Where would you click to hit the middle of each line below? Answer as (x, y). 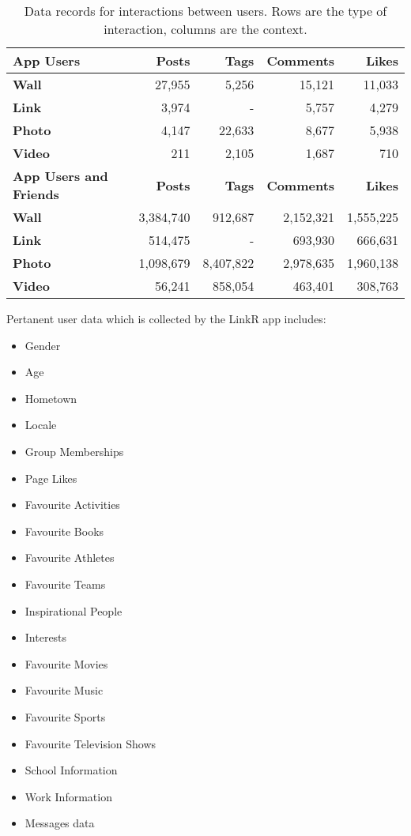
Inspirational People (74, 610)
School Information (71, 770)
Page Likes (51, 478)
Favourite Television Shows (90, 743)
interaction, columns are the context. (205, 29)
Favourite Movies (66, 663)
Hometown (51, 398)
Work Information (68, 796)
